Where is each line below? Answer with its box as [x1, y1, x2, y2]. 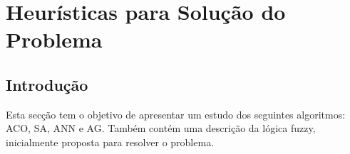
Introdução [6, 73, 88, 95]
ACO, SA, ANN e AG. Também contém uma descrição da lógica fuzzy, [6, 121, 316, 136]
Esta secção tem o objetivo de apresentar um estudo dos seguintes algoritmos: [6, 106, 346, 121]
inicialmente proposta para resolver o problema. [6, 134, 215, 149]
